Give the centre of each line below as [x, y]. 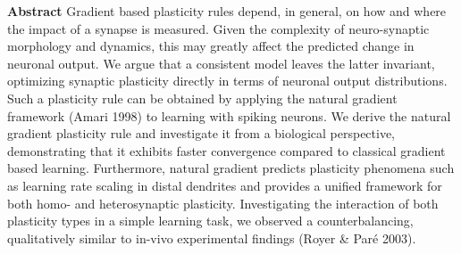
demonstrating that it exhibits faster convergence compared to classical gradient [226, 150]
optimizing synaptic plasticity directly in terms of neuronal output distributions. [227, 81]
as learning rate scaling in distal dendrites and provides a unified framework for [225, 185]
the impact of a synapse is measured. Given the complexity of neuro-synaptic [218, 28]
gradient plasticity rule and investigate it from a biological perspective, [201, 133]
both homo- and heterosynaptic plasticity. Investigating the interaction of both [223, 203]
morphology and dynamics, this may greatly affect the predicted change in [211, 46]
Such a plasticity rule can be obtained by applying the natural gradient [202, 98]
